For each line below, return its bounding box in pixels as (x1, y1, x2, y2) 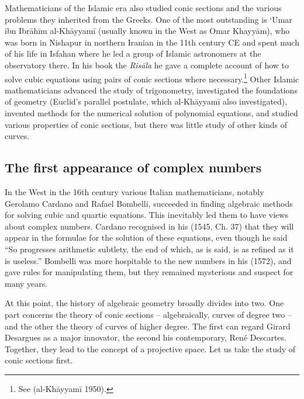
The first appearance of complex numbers (5, 158, 262, 176)
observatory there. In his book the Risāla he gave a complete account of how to (5, 58, 289, 71)
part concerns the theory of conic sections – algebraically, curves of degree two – (5, 308, 292, 320)
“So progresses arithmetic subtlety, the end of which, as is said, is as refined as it (5, 242, 294, 255)
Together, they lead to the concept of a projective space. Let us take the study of (5, 342, 296, 355)
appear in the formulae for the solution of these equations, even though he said (5, 231, 288, 244)
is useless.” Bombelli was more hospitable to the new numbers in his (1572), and (5, 254, 292, 266)
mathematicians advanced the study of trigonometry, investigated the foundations (5, 84, 298, 96)
